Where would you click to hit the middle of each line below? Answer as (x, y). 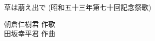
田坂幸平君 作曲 (30, 33)
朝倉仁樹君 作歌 (30, 23)
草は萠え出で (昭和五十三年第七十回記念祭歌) (78, 7)
